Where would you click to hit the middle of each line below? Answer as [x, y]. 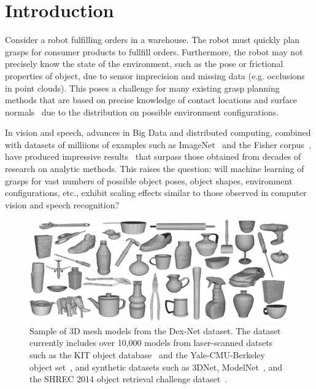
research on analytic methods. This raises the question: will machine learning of [155, 169]
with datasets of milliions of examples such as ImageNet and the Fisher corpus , [158, 144]
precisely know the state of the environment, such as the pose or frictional [144, 64]
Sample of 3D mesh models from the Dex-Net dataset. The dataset [155, 330]
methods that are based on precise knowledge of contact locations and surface [151, 100]
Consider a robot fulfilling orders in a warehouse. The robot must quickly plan [152, 40]
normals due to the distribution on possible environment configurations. [142, 112]
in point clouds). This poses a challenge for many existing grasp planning [142, 88]
